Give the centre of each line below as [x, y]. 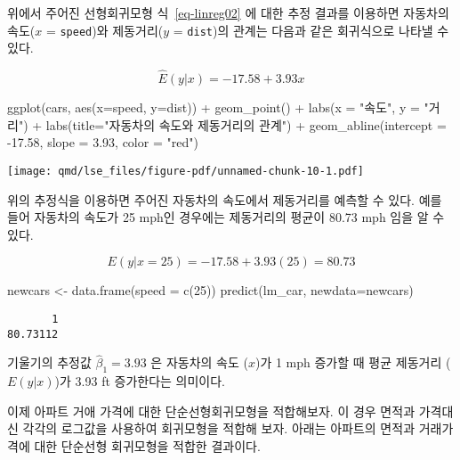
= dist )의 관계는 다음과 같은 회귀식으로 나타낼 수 [311, 30]
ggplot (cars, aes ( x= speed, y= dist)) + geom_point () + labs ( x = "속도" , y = [214, 107]
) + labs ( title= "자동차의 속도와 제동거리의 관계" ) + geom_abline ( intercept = [235, 124]
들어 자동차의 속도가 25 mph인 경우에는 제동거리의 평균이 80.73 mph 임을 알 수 [226, 217]
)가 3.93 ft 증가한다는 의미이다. [140, 381]
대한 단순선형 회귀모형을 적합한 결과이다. [147, 445]
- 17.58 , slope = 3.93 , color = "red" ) [103, 142]
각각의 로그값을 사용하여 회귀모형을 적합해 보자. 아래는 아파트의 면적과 [219, 428]
